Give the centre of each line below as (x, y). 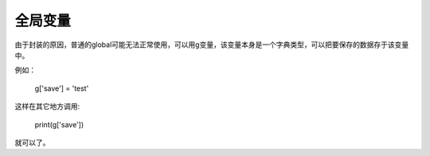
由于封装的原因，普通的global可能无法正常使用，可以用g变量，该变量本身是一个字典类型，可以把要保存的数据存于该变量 (212, 45)
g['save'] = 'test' (62, 88)
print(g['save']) (59, 124)
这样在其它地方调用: (47, 107)
